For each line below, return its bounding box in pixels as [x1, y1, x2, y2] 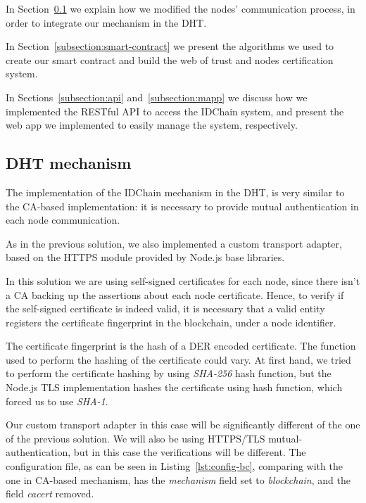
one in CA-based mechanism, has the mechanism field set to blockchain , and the [6, 472, 351, 487]
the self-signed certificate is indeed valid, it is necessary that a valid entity [6, 301, 325, 316]
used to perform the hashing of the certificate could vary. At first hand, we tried [6, 352, 351, 367]
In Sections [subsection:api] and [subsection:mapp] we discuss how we [6, 89, 308, 104]
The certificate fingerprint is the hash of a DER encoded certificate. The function [6, 338, 356, 353]
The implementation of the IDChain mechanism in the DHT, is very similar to [6, 184, 345, 199]
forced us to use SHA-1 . [6, 393, 108, 408]
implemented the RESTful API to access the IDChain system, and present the [6, 103, 344, 118]
